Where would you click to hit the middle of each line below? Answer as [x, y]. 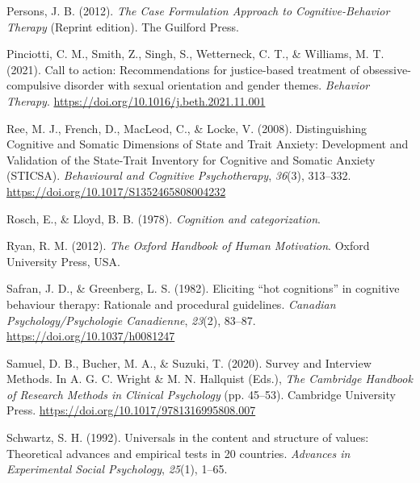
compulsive [34, 85]
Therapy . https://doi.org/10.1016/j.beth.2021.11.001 [136, 100]
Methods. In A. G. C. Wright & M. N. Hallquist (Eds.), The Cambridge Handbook [210, 379]
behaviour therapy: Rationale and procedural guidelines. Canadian [171, 304]
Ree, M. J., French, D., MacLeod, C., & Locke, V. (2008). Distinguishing [187, 128]
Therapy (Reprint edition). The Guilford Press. [123, 26]
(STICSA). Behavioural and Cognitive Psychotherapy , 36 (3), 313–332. [179, 175]
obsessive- [387, 69]
